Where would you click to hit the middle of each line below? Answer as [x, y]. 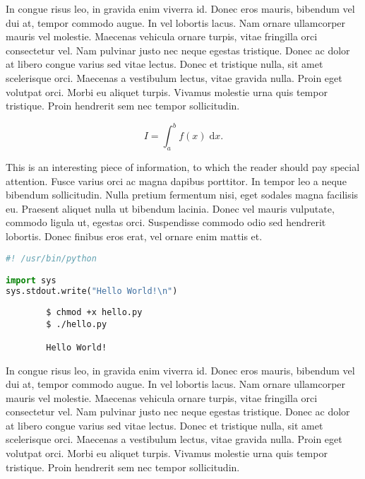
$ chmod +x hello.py [94, 312]
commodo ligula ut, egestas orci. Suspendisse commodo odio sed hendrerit [166, 222]
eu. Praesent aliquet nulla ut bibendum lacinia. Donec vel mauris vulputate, [170, 208]
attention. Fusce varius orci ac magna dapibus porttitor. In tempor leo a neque [176, 181]
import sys [31, 281]
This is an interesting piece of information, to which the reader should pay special [183, 167]
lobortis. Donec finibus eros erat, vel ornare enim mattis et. [134, 236]
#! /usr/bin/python [51, 258]
